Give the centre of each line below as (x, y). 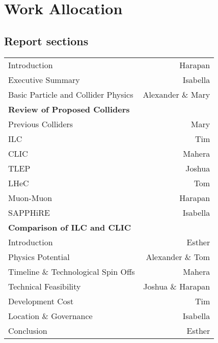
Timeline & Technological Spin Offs (72, 271)
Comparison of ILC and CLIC (70, 227)
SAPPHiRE (29, 212)
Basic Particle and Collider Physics (71, 94)
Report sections (46, 40)
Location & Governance (50, 316)
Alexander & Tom (178, 256)
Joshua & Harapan (177, 286)
